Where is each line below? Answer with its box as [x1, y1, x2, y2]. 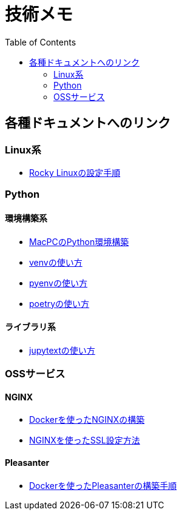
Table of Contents [5, 36, 76, 47]
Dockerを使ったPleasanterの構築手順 [29, 480, 177, 491]
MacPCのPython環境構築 [29, 236, 129, 247]
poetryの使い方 [29, 298, 90, 309]
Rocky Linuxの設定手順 [29, 167, 121, 178]
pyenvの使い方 [29, 277, 87, 288]
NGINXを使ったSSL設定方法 [29, 435, 140, 446]
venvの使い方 [29, 257, 83, 268]
